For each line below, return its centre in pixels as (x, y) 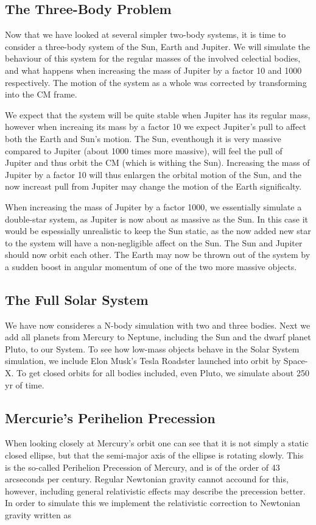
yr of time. (25, 384)
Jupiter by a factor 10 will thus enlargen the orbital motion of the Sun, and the (153, 174)
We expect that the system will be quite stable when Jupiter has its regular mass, (158, 114)
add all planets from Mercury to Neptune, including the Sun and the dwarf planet (158, 337)
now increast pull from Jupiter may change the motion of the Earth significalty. (153, 186)
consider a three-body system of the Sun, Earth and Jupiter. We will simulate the (157, 46)
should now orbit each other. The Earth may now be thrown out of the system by (158, 255)
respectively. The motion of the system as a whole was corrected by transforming (156, 82)
